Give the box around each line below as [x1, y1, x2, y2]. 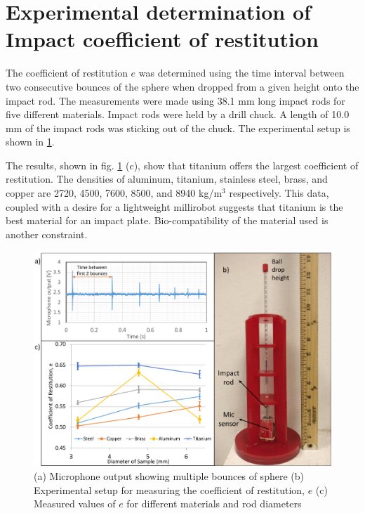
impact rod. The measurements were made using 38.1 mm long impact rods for [6, 93, 345, 108]
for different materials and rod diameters [126, 496, 302, 511]
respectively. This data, [229, 186, 329, 200]
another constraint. [6, 226, 88, 241]
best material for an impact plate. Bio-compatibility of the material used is [6, 213, 328, 228]
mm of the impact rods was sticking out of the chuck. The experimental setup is [6, 120, 350, 135]
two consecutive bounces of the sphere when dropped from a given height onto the [6, 79, 359, 93]
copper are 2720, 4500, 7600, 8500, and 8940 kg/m [6, 186, 223, 200]
